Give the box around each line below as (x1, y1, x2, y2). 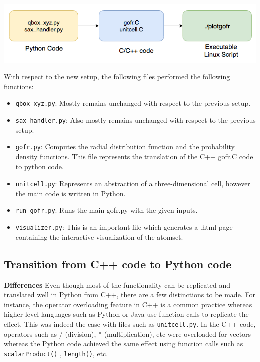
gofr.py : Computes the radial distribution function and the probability (15, 141, 235, 152)
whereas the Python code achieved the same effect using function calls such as (4, 338, 243, 349)
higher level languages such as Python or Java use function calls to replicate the (4, 309, 249, 319)
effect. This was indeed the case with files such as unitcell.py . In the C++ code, (4, 318, 256, 329)
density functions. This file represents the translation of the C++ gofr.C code (15, 151, 253, 161)
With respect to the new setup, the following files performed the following (4, 71, 230, 82)
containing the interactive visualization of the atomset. (15, 231, 183, 242)
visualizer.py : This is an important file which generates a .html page (15, 222, 233, 232)
